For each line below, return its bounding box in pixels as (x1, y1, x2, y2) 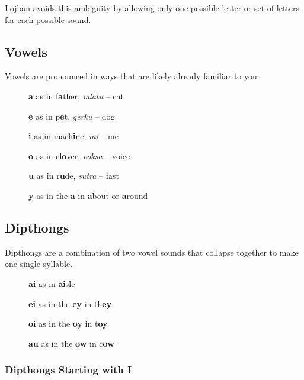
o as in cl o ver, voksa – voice (28, 149, 130, 162)
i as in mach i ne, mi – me (28, 130, 119, 142)
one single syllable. (5, 257, 73, 270)
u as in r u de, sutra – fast (28, 169, 119, 182)
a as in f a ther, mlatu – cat (28, 89, 124, 102)
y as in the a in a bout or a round (28, 189, 148, 201)
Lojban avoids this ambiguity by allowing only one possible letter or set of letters (5, 2, 299, 14)
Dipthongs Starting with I (5, 362, 132, 377)
